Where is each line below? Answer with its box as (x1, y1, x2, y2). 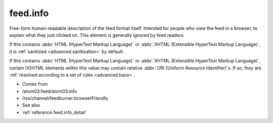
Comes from (22, 81, 48, 87)
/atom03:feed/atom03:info (22, 88, 77, 94)
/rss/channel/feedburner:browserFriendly (22, 95, 109, 101)
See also (22, 102, 40, 108)
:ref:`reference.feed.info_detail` (22, 109, 87, 115)
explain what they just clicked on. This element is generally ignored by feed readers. (9, 32, 185, 38)
